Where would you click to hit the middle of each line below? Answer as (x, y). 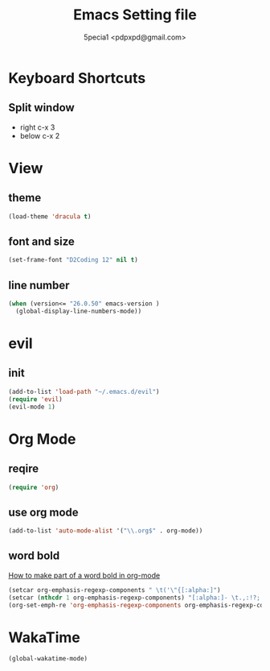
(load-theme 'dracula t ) (50, 216)
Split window (41, 108)
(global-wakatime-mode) (48, 659)
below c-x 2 (40, 135)
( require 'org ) (34, 487)
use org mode (43, 512)
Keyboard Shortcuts (77, 78)
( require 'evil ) (35, 399)
